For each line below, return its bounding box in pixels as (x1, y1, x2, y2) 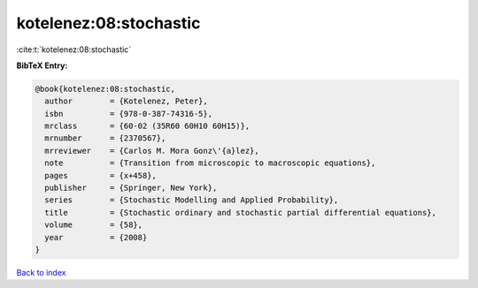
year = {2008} (44, 232, 148, 242)
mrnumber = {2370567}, (44, 133, 166, 143)
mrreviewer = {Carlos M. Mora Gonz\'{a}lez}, (44, 146, 260, 155)
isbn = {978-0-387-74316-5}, (44, 109, 212, 118)
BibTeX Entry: (16, 60, 68, 71)
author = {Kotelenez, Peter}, (44, 96, 208, 106)
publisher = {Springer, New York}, (44, 183, 218, 193)
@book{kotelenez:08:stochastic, (35, 84, 176, 94)
